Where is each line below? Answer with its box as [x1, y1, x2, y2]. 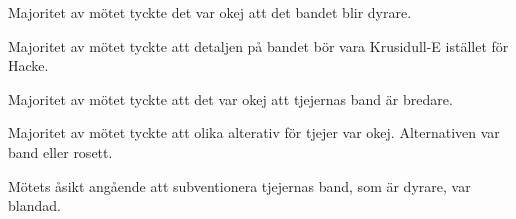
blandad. [8, 195, 61, 216]
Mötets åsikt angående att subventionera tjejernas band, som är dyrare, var [8, 175, 471, 196]
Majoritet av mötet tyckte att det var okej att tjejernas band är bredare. [8, 88, 453, 109]
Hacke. [8, 55, 49, 76]
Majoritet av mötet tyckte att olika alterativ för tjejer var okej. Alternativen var [8, 122, 500, 143]
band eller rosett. [8, 141, 113, 162]
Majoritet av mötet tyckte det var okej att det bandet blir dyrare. [8, 2, 412, 22]
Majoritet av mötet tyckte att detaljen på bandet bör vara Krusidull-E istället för [8, 35, 509, 56]
